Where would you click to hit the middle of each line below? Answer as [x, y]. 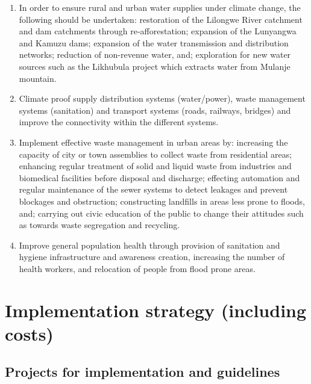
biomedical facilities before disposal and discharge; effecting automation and [159, 177]
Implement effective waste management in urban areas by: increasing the [153, 142]
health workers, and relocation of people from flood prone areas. [137, 268]
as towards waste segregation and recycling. [99, 225]
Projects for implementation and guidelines [143, 372]
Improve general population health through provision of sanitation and [149, 245]
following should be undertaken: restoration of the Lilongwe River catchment [161, 19]
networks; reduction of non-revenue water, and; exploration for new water [155, 54]
